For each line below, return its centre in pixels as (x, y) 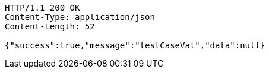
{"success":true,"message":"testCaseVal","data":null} (135, 45)
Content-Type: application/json (80, 17)
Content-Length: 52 (50, 26)
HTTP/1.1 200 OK (42, 8)
